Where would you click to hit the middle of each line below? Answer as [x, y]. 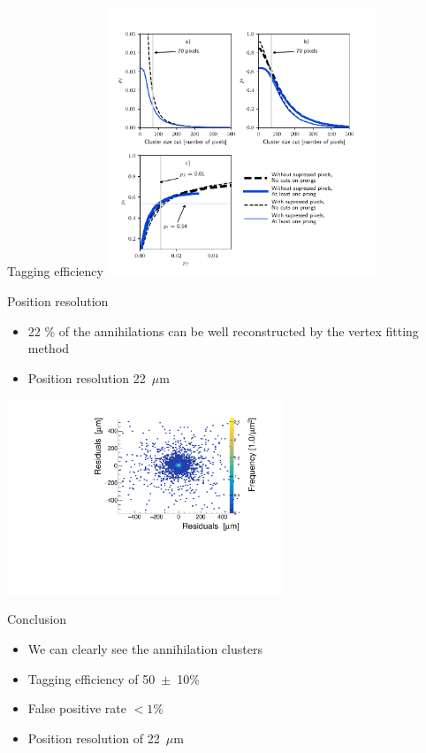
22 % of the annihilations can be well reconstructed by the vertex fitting [223, 330]
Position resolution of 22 [94, 738]
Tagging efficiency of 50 [91, 678]
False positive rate [77, 708]
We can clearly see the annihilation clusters [145, 648]
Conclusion [37, 619]
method [49, 348]
